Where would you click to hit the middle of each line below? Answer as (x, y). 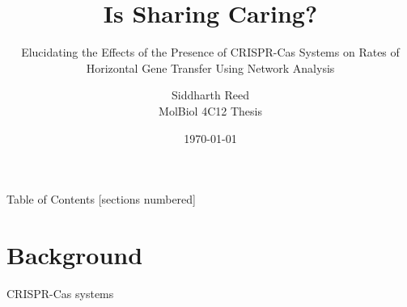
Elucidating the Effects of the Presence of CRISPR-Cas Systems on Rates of (210, 52)
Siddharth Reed (210, 95)
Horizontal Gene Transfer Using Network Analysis (210, 67)
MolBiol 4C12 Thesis (210, 110)
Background (75, 254)
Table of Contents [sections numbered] (101, 199)
